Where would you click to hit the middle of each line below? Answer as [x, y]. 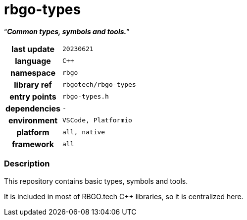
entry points [33, 96]
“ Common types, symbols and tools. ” [67, 31]
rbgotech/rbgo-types [99, 85]
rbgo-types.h [86, 97]
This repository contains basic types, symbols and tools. [96, 181]
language [33, 61]
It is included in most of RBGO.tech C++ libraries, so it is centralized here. [124, 196]
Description [27, 164]
